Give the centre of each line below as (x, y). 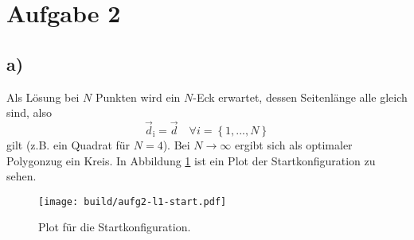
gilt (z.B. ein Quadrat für (68, 144)
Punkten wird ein (138, 97)
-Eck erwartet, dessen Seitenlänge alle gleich (300, 97)
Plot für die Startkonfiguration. (115, 227)
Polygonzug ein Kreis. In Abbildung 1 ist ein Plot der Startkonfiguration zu (191, 160)
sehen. (21, 176)
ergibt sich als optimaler (293, 144)
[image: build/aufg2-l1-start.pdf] (133, 201)
